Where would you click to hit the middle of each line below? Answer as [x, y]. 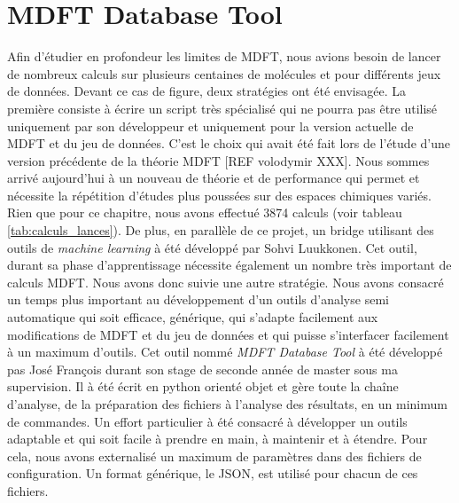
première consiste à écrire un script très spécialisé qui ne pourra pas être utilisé [222, 108]
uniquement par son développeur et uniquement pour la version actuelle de [210, 126]
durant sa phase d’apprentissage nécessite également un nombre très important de [229, 265]
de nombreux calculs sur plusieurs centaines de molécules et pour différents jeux [224, 73]
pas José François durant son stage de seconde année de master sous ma [202, 369]
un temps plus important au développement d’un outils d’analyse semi [198, 299]
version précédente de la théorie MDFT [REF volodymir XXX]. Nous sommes [218, 160]
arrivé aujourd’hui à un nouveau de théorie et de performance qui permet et [214, 178]
